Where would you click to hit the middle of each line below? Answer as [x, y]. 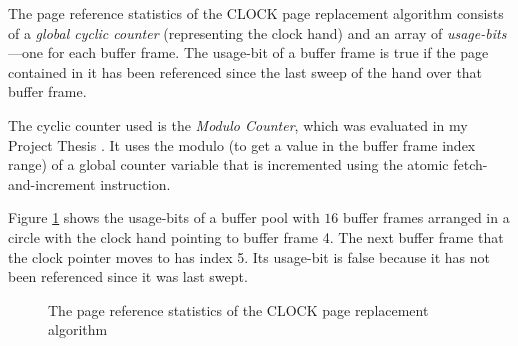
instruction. [135, 183]
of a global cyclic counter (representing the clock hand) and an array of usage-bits [257, 32]
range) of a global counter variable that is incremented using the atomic [228, 164]
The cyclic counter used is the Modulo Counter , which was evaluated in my [238, 124]
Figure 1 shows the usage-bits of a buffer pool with [164, 217]
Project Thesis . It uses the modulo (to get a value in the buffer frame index [242, 144]
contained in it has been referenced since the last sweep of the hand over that [245, 71]
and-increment [52, 183]
